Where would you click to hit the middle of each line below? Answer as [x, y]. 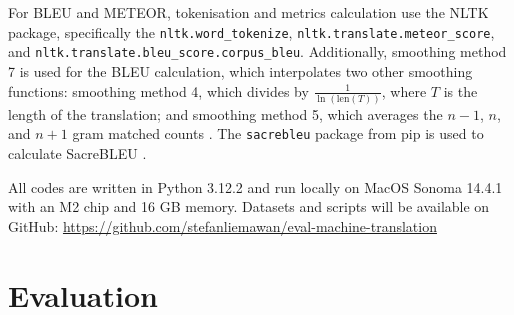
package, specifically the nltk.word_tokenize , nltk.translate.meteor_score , [251, 31]
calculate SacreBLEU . [77, 153]
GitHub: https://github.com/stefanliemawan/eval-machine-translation [222, 225]
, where [404, 90]
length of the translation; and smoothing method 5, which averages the [225, 113]
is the [460, 90]
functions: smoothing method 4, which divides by [158, 90]
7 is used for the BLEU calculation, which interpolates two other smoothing [240, 70]
